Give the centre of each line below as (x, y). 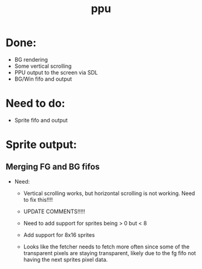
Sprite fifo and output (41, 120)
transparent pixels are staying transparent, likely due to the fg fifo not (109, 253)
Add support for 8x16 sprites (59, 234)
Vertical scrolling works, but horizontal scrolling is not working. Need (109, 193)
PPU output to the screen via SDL (56, 72)
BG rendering (31, 59)
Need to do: (35, 103)
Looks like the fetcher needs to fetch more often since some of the (106, 247)
